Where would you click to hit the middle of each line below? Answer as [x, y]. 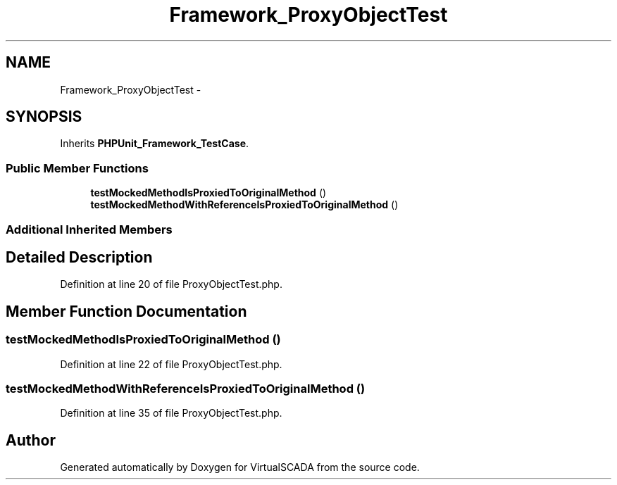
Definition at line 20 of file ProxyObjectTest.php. [171, 284]
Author [31, 440]
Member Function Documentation [126, 311]
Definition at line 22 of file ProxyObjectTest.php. [171, 364]
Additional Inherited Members [89, 229]
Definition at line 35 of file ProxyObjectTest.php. [171, 413]
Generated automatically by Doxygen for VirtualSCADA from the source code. [240, 467]
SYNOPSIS [44, 117]
